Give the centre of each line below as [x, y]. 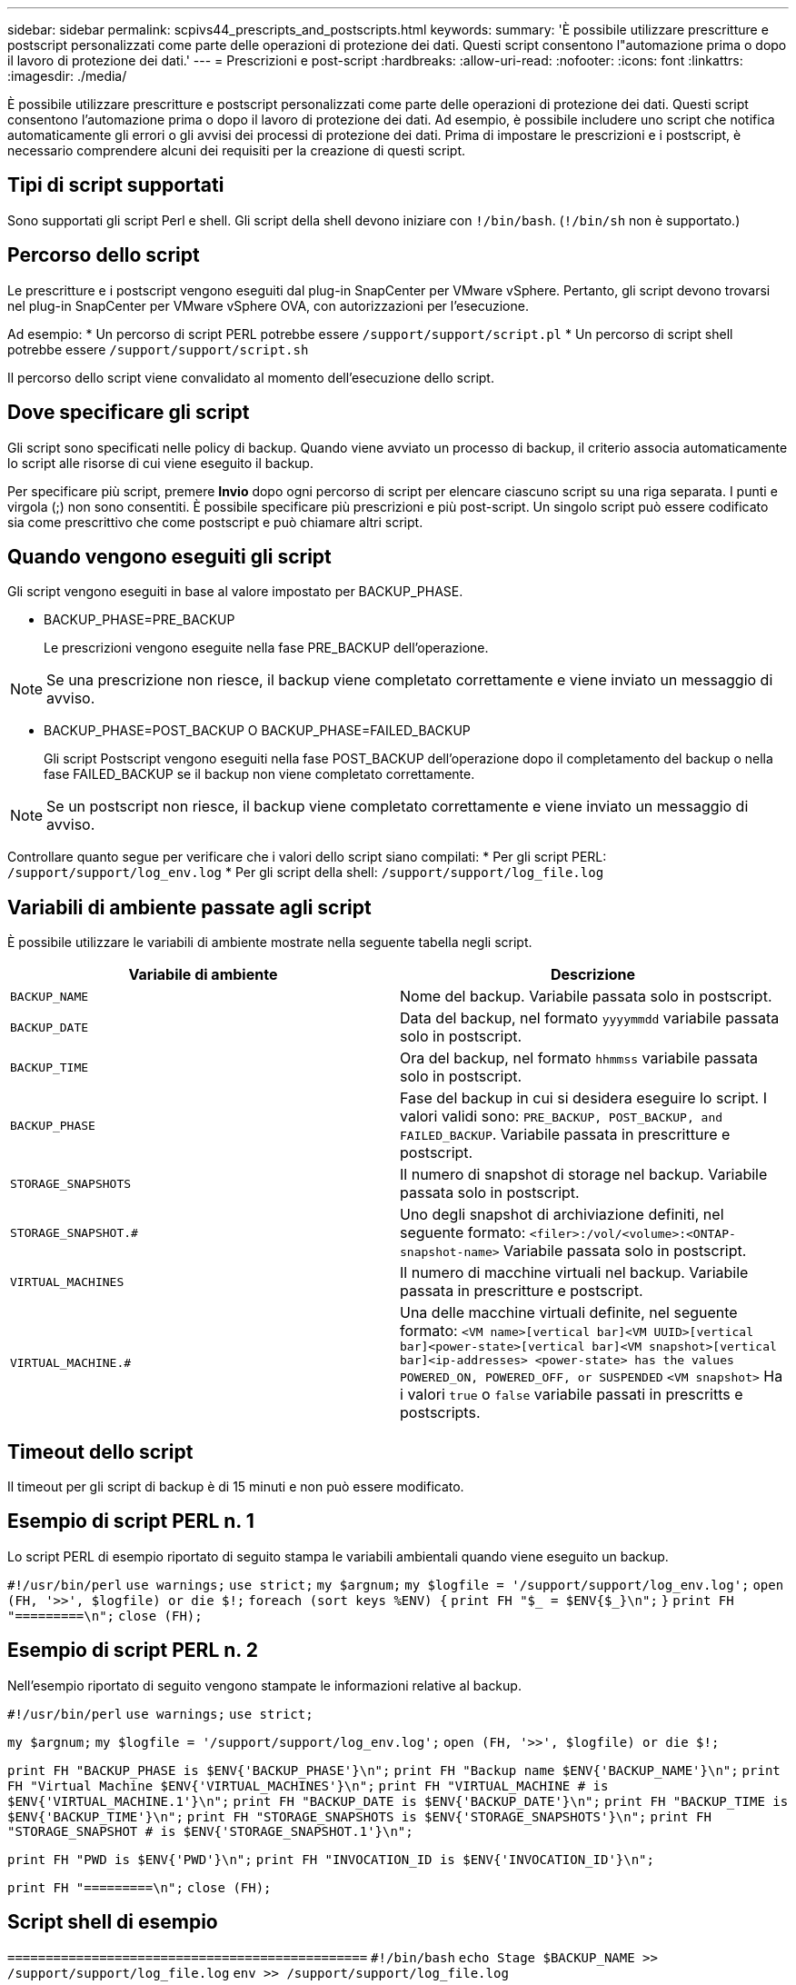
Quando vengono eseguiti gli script [169, 556]
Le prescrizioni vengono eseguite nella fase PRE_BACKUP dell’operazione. [266, 648]
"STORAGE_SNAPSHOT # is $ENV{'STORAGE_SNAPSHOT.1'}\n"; [210, 1831]
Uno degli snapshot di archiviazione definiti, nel [562, 1215]
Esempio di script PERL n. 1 [131, 1521]
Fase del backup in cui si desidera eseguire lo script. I [584, 1098]
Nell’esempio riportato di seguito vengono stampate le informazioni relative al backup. [264, 1685]
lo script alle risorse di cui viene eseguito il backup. [160, 463]
